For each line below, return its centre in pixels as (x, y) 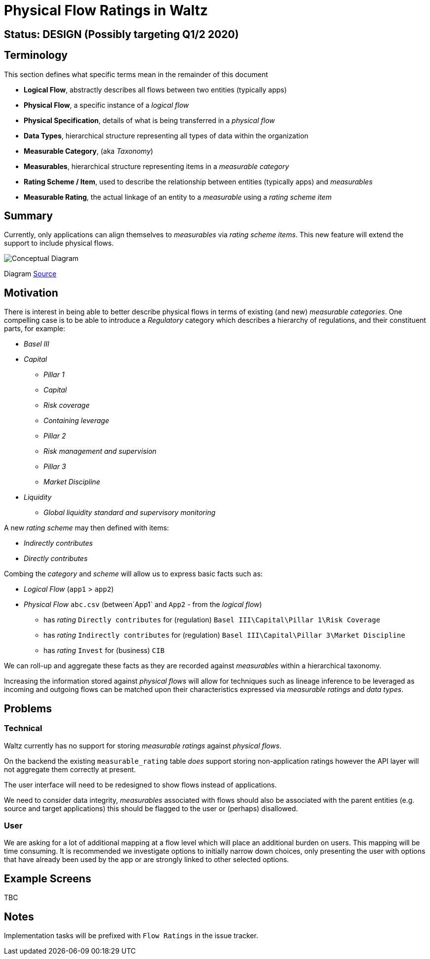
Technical (23, 728)
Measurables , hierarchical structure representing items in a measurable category (156, 166)
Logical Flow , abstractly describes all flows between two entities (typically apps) (155, 89)
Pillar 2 (55, 436)
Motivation (31, 293)
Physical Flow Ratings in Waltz (106, 10)
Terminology (36, 55)
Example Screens (48, 878)
